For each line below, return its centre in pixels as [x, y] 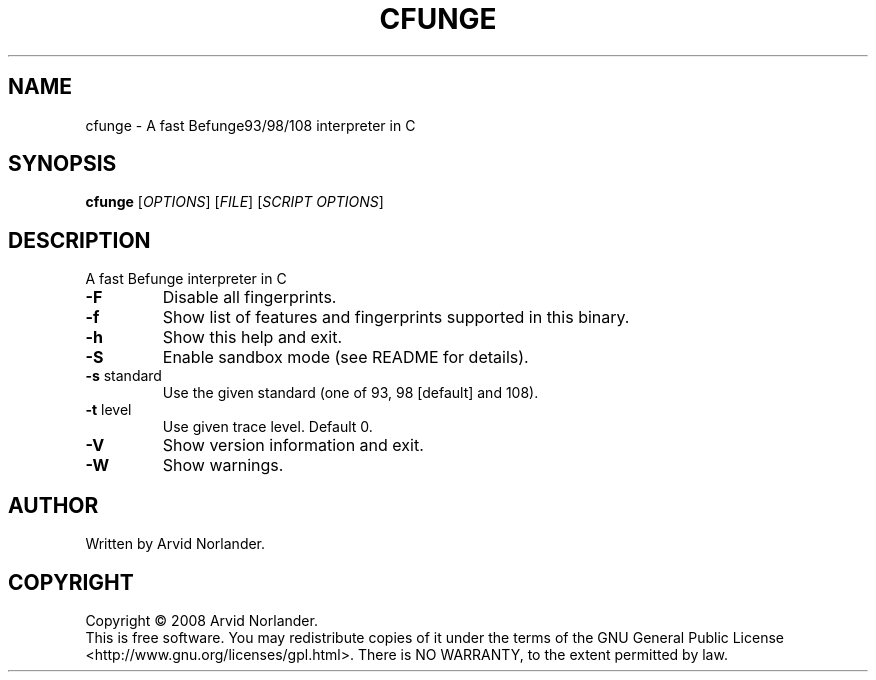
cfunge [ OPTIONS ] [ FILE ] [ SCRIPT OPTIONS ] [234, 202]
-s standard [123, 376]
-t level [108, 410]
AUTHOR [53, 505]
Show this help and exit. [252, 337]
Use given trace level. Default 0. [267, 427]
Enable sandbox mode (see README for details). [345, 357]
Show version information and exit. [293, 445]
